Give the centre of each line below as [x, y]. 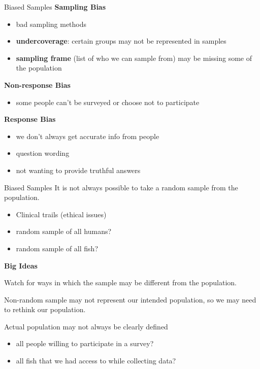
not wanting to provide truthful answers [78, 170]
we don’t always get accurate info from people [88, 136]
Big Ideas [21, 265]
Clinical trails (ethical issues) [61, 214]
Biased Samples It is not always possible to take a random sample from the [121, 187]
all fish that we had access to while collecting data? [96, 361]
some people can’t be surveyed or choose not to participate [108, 102]
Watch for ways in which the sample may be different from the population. [120, 282]
